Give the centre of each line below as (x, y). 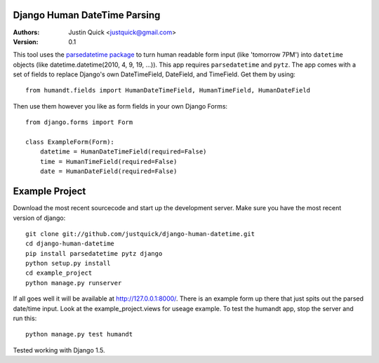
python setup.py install (68, 263)
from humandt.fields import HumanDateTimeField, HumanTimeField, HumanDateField (168, 90)
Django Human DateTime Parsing (87, 15)
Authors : (26, 32)
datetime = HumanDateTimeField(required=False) (123, 152)
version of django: (39, 218)
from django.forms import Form (79, 122)
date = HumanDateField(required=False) (108, 171)
